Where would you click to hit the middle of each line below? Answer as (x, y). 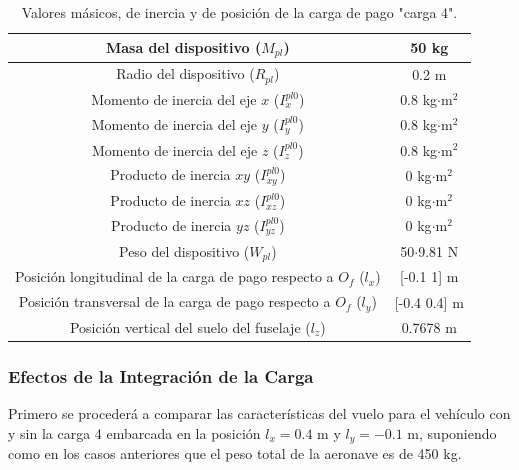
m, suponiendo (452, 432)
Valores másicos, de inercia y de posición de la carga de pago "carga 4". (239, 12)
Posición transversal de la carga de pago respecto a (174, 301)
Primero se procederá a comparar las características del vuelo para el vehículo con (259, 413)
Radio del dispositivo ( (185, 73)
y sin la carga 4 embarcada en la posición (134, 432)
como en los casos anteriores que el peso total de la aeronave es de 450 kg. (235, 453)
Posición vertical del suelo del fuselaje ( (190, 326)
